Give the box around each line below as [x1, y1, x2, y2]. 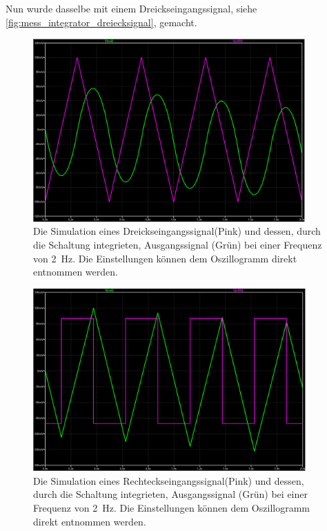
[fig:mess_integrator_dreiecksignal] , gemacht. [6, 15, 197, 29]
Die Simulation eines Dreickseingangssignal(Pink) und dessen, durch [33, 224, 321, 238]
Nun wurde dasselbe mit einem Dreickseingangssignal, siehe [6, 1, 257, 15]
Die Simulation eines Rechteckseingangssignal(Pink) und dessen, [33, 473, 304, 487]
